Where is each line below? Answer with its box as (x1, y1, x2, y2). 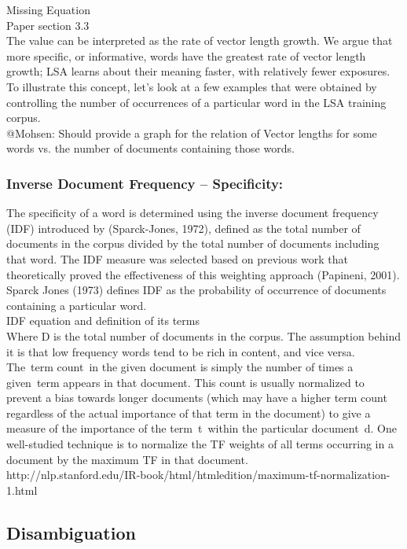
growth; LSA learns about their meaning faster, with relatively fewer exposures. (6, 63, 390, 79)
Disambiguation (6, 520, 136, 544)
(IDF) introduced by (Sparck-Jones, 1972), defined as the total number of (6, 219, 361, 236)
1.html (6, 481, 38, 498)
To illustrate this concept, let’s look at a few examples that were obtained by (6, 78, 377, 94)
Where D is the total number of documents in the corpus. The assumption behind (6, 327, 401, 344)
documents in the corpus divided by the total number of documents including (6, 235, 379, 252)
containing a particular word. (6, 297, 147, 313)
